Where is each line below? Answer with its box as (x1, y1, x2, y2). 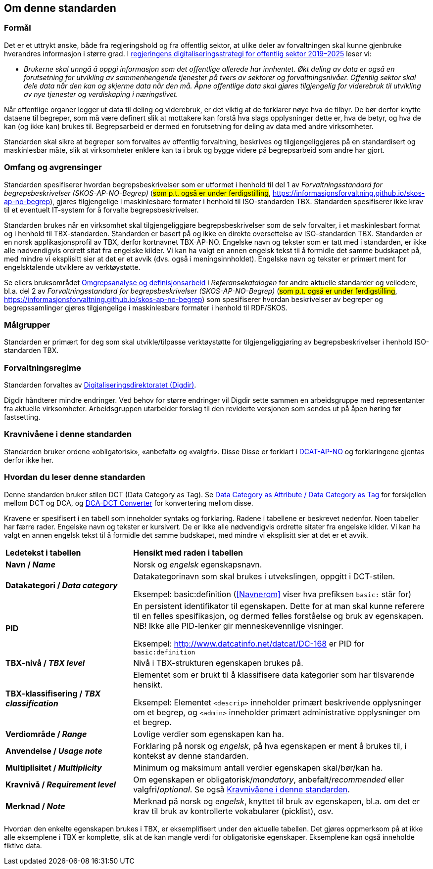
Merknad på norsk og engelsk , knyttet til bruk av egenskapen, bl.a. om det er (133, 796, 420, 806)
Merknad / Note (5, 801, 65, 811)
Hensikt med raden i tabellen (133, 547, 243, 558)
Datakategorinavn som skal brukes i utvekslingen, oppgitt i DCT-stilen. (133, 571, 395, 581)
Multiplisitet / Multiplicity (5, 762, 102, 773)
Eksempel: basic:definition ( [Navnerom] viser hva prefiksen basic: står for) (133, 589, 411, 599)
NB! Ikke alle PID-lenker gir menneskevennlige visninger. (133, 620, 343, 631)
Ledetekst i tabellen (5, 547, 81, 558)
